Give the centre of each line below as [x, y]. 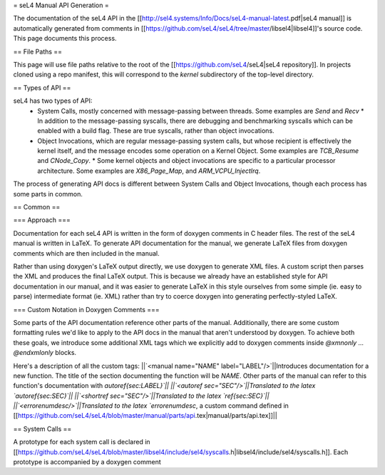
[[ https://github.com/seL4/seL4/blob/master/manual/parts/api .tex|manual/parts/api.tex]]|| [145, 416]
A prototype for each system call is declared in [82, 442]
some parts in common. [48, 194]
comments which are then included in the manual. [86, 253]
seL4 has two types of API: [53, 101]
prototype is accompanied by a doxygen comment [87, 462]
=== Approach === [42, 220]
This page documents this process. [65, 39]
